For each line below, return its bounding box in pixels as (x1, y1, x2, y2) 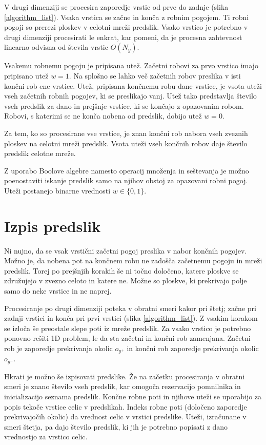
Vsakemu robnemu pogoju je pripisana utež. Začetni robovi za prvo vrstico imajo (4, 60, 258, 71)
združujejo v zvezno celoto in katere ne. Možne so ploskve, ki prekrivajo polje (4, 275, 247, 286)
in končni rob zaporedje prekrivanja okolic (127, 342, 259, 353)
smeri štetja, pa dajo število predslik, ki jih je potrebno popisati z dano (4, 421, 228, 432)
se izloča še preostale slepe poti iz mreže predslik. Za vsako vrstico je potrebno (4, 322, 251, 333)
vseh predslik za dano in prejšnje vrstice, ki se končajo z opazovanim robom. (4, 100, 244, 111)
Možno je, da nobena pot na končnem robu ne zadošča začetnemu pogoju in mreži (4, 255, 262, 266)
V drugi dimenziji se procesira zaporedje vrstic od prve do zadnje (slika (4, 2, 229, 12)
